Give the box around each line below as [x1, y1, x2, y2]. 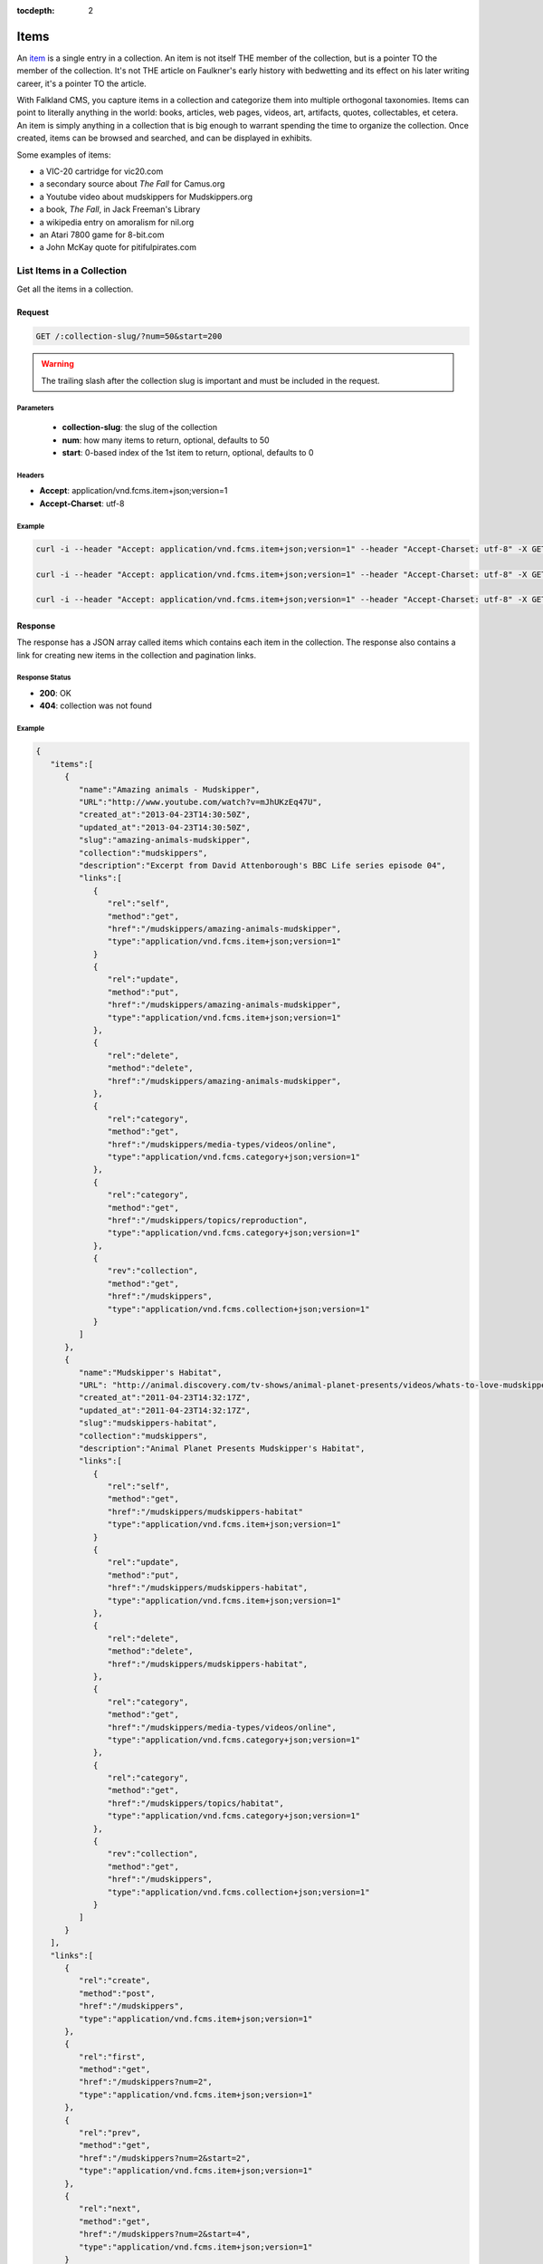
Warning [41, 359, 74, 369]
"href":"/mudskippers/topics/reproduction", [107, 1214, 309, 1225]
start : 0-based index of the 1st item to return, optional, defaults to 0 [62, 447, 314, 458]
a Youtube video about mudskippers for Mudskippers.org [39, 191, 253, 202]
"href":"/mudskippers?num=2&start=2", [78, 2153, 251, 2163]
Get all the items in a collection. [16, 283, 134, 294]
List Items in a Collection [16, 264, 127, 277]
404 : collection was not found [39, 700, 153, 711]
